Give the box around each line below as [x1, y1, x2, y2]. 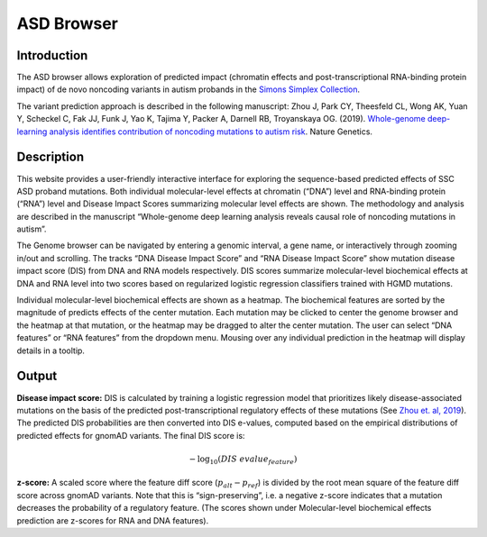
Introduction [16, 48, 88, 63]
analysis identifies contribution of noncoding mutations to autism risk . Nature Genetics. [49, 126, 373, 137]
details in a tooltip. [16, 345, 86, 356]
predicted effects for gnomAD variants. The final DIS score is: [16, 430, 245, 441]
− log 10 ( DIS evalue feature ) [188, 453, 298, 466]
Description [16, 150, 85, 165]
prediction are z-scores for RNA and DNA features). [16, 514, 209, 526]
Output [16, 369, 58, 384]
